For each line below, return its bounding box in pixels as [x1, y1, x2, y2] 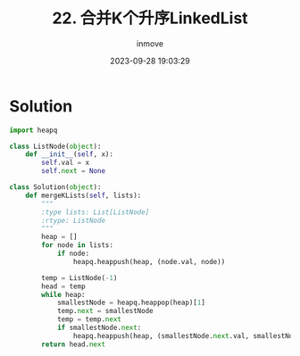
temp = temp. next [56, 315, 122, 324]
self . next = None [41, 167, 105, 176]
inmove [137, 37, 163, 49]
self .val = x [41, 158, 90, 168]
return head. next [41, 340, 105, 349]
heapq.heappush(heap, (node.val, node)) [72, 257, 226, 266]
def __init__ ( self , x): [25, 150, 114, 159]
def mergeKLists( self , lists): [25, 191, 142, 200]
